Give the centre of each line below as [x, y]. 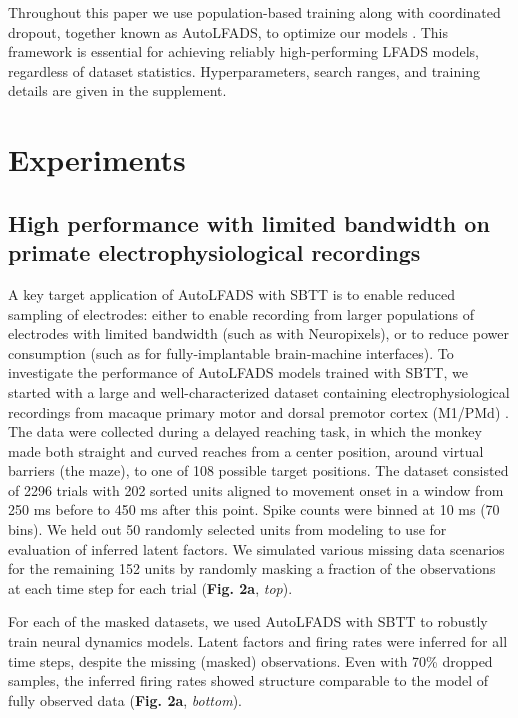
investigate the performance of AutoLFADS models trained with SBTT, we [238, 372]
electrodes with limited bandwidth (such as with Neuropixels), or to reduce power [259, 333]
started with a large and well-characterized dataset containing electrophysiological [259, 391]
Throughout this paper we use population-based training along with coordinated [254, 12]
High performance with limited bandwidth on [249, 222]
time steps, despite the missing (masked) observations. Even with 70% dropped [250, 660]
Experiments [97, 159]
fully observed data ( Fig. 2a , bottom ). [125, 699]
